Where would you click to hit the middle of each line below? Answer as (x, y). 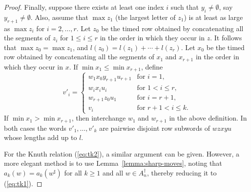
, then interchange (99, 118)
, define (152, 66)
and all (113, 172)
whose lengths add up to (41, 137)
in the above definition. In (208, 118)
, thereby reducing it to (182, 172)
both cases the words (35, 128)
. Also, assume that (59, 17)
